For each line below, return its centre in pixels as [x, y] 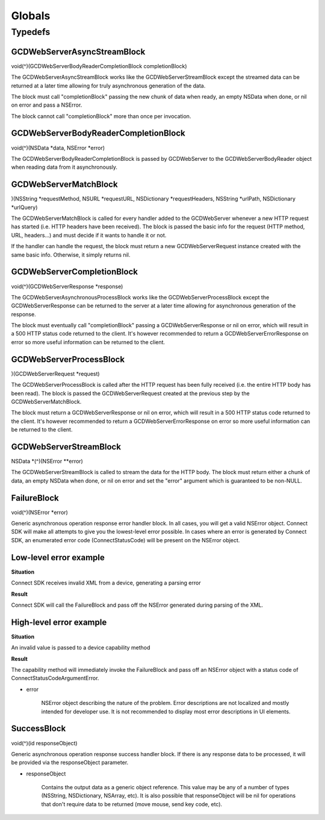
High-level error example [59, 622]
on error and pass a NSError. [47, 105]
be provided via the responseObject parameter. [70, 763]
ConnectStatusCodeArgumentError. [55, 678]
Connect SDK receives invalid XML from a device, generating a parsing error [106, 583]
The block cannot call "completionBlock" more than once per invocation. [101, 116]
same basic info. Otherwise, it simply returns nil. [71, 255]
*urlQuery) [24, 207]
